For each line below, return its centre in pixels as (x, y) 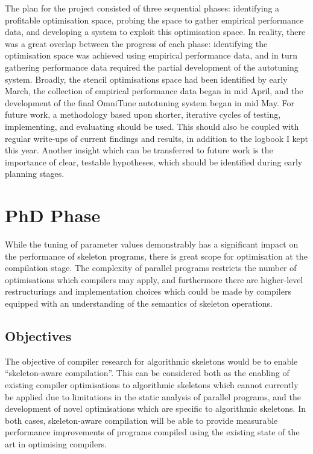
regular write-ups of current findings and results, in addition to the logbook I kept (157, 138)
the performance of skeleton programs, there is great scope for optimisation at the (156, 256)
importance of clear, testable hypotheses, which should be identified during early (154, 161)
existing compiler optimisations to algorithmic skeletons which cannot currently (152, 384)
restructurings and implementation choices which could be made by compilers (148, 291)
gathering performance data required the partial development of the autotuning (152, 67)
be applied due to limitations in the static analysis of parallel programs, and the (153, 396)
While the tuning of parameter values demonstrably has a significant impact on (152, 244)
